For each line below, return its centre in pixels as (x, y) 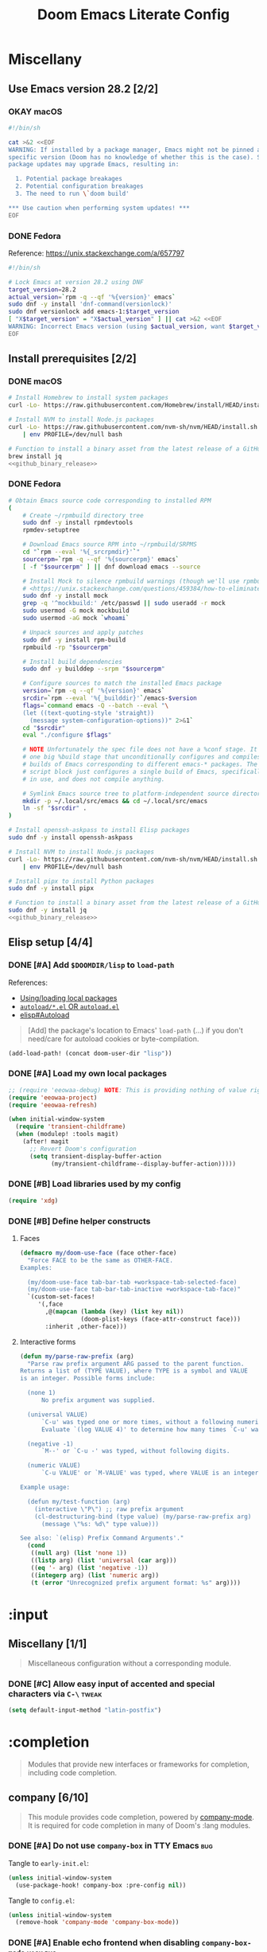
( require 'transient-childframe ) (71, 1127)
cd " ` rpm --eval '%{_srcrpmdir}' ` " (81, 552)
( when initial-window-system (56, 1119)
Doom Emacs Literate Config (133, 15)
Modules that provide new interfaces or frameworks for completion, (139, 1764)
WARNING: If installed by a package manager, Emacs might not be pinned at (136, 150)
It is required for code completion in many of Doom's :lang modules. (139, 1825)
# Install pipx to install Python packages (81, 881)
